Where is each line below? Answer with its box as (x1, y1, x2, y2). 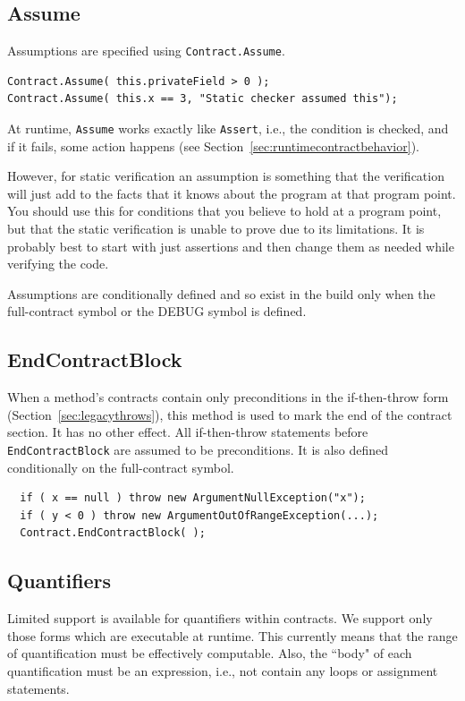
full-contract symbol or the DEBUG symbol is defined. (7, 302, 307, 321)
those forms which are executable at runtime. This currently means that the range (7, 626, 458, 645)
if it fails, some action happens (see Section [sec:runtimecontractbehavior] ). (7, 136, 419, 155)
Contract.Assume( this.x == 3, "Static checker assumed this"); (7, 92, 398, 106)
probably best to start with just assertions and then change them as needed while (7, 236, 454, 255)
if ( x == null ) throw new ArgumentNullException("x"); (20, 492, 366, 505)
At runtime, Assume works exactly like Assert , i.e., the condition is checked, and (7, 119, 449, 138)
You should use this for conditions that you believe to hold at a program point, (7, 201, 442, 220)
